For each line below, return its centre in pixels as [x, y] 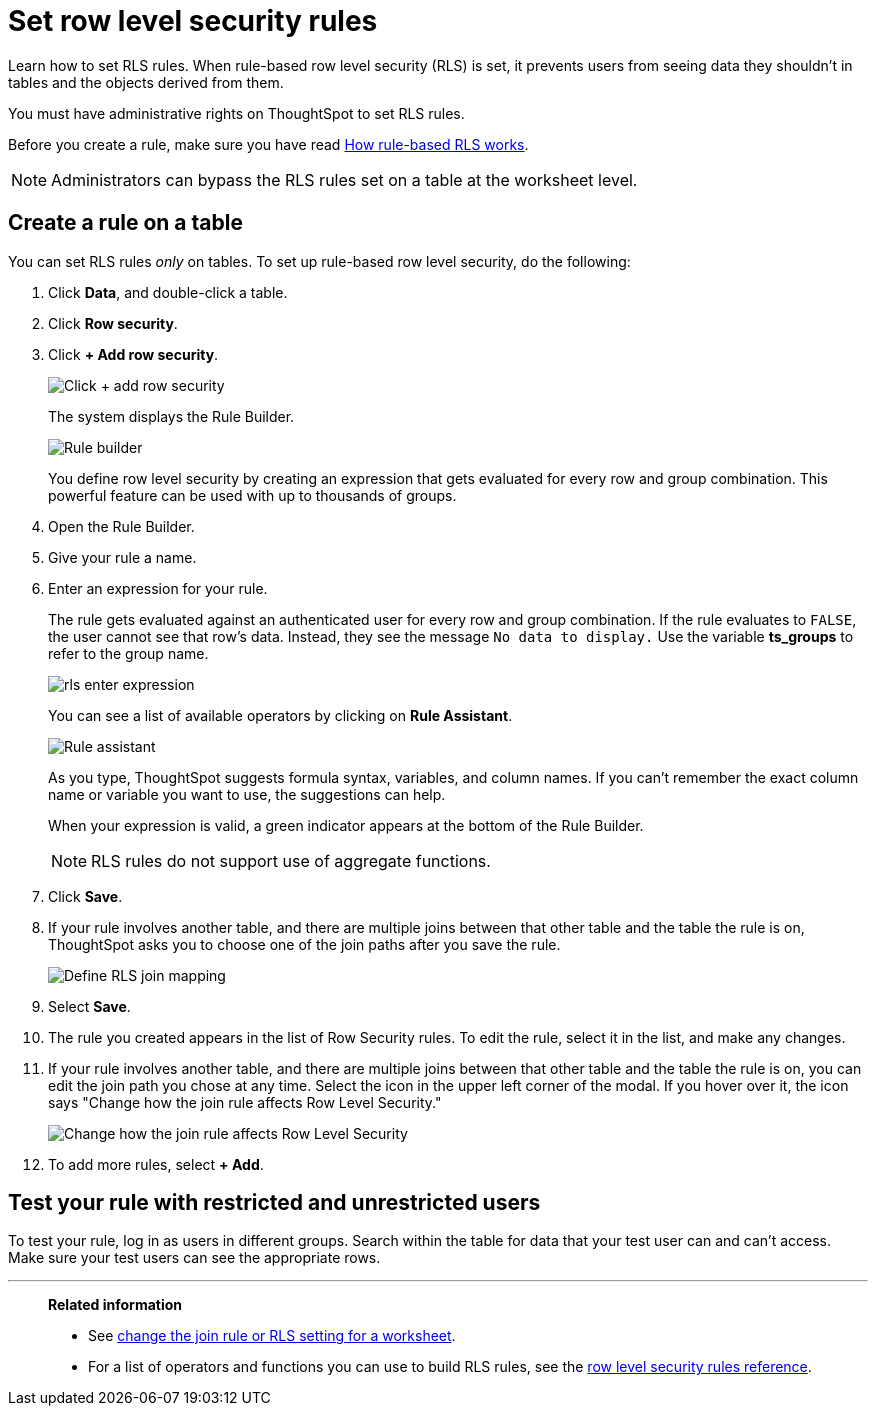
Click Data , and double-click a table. [168, 292]
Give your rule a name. [122, 557]
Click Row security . [113, 323]
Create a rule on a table [125, 223]
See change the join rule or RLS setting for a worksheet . [272, 1336]
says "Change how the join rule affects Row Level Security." [245, 1102]
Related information [115, 1305]
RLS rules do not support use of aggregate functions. [291, 860]
